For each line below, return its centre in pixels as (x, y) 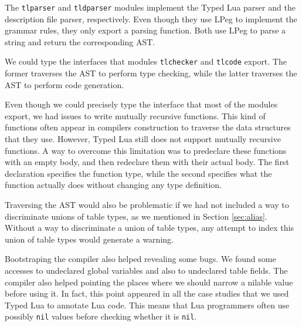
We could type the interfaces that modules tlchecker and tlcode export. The (146, 61)
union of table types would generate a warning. (89, 239)
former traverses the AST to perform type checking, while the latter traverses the (151, 73)
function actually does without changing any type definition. (113, 185)
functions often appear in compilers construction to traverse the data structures (148, 127)
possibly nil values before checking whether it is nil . (101, 316)
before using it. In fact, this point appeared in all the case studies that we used (147, 293)
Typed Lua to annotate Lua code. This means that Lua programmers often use (147, 305)
